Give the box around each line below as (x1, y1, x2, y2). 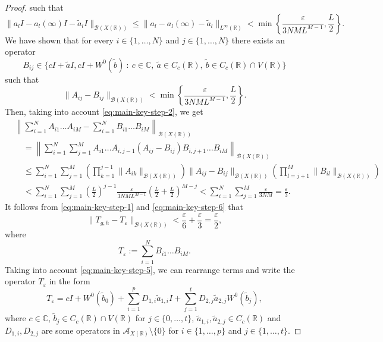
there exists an (231, 33, 285, 46)
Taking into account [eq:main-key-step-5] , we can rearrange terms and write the (5, 263, 295, 275)
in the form (49, 275, 90, 287)
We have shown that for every (5, 33, 114, 46)
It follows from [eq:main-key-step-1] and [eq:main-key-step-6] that (5, 200, 243, 213)
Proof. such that (5, 1, 64, 13)
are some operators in (41, 324, 120, 336)
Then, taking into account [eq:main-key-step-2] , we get (5, 105, 203, 118)
